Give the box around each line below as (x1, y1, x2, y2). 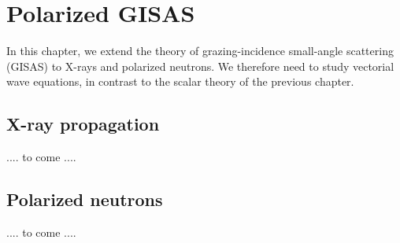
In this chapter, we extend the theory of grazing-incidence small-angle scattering (6, 42, 394, 59)
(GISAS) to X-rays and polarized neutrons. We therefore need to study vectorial (6, 57, 394, 74)
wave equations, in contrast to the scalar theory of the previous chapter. (6, 73, 354, 90)
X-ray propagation (6, 112, 160, 136)
